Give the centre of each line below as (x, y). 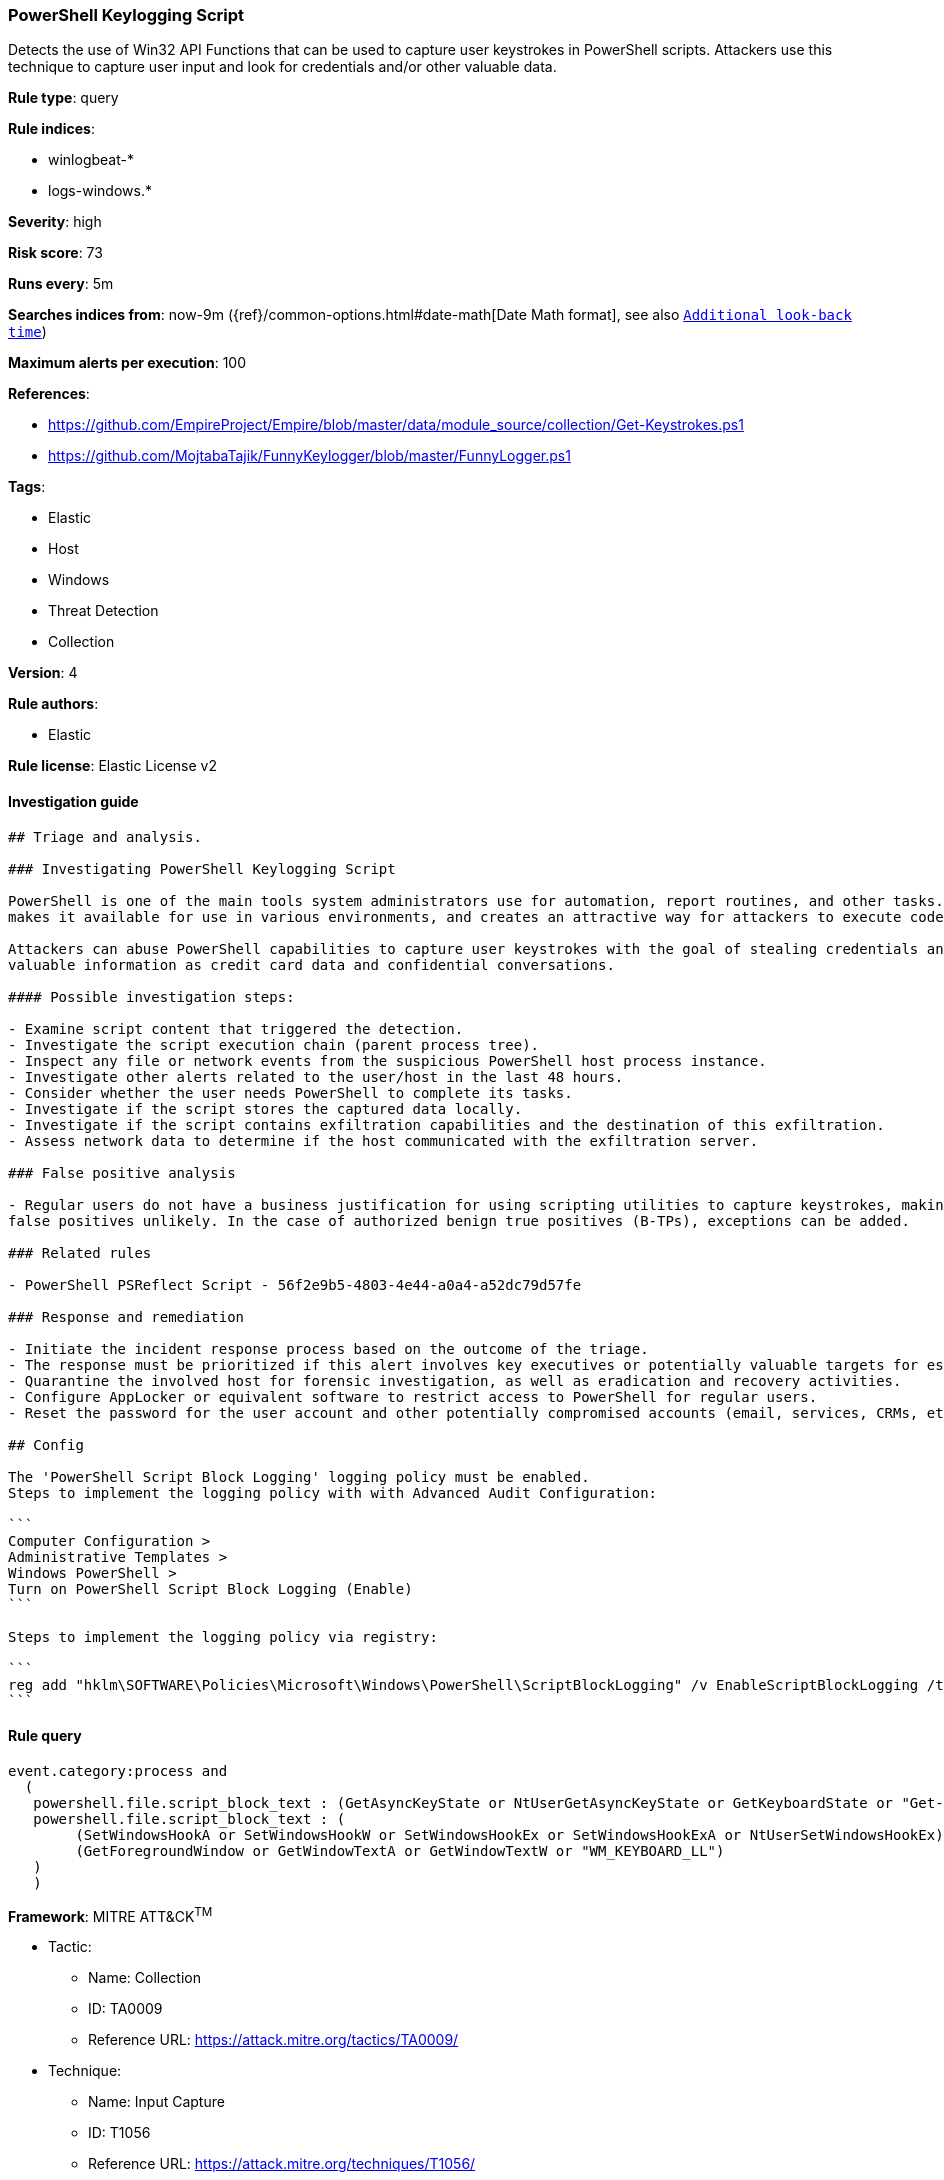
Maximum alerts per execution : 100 (127, 363)
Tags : (27, 487)
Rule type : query (63, 98)
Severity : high (55, 222)
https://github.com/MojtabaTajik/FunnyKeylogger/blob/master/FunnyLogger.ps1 (309, 456)
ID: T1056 (119, 2133)
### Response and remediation (126, 1316)
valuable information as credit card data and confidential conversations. (311, 964)
